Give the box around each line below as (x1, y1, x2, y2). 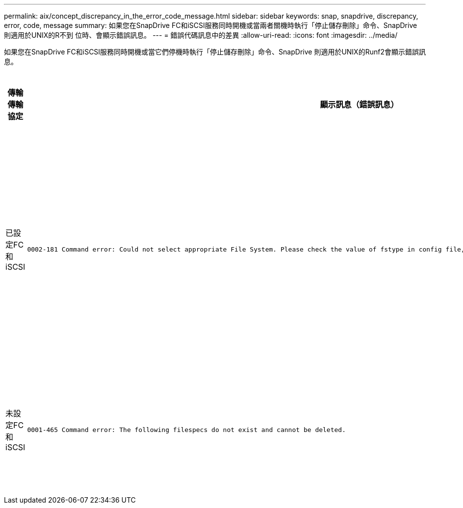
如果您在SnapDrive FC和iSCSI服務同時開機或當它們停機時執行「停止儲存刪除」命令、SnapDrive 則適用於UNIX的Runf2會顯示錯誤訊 (4, 48, 426, 56)
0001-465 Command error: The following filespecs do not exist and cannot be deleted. (27, 426, 346, 433)
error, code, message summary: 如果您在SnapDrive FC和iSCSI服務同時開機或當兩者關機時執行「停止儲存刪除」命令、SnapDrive (4, 21, 417, 29)
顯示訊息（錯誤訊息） (320, 100, 399, 109)
